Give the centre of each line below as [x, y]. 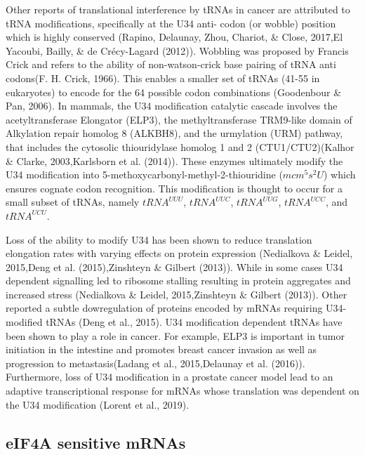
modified [24, 322]
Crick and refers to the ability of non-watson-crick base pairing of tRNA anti [171, 64]
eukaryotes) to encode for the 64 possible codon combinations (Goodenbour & [174, 92]
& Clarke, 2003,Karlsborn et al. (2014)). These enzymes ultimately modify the [174, 160]
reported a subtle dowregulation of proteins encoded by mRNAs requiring [164, 308]
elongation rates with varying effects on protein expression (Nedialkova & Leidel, [179, 253]
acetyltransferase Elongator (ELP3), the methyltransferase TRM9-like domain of [179, 119]
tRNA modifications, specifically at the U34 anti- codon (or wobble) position [171, 23]
